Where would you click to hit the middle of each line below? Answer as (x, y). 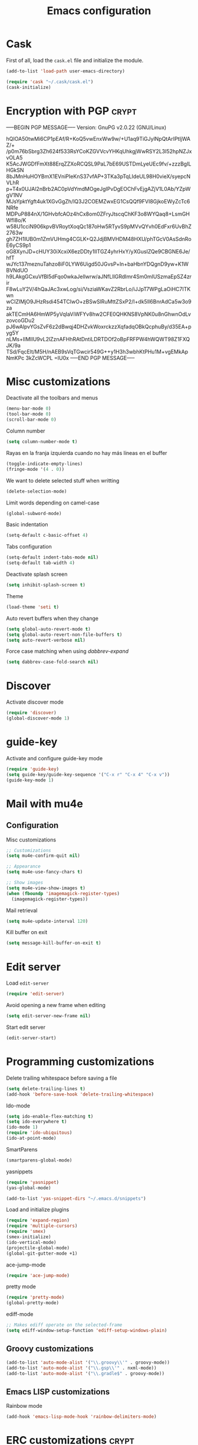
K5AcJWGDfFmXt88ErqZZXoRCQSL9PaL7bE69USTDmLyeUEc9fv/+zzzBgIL (99, 164)
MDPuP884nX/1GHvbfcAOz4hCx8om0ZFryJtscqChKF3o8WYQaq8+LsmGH (98, 214)
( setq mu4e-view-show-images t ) (46, 888)
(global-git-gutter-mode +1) (42, 1253)
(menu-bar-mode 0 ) (29, 409)
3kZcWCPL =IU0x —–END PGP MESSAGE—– (80, 358)
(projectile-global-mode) (38, 1248)
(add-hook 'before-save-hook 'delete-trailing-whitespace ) (80, 1094)
